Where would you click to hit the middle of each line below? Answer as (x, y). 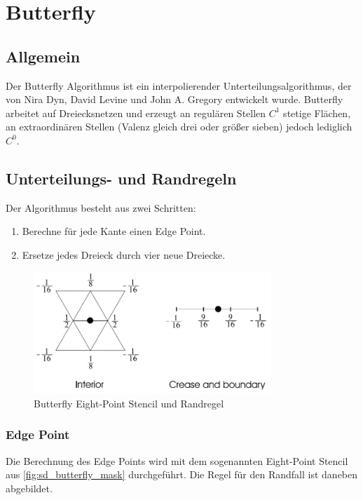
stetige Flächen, (317, 113)
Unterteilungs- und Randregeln (121, 178)
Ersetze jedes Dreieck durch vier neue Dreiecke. (124, 254)
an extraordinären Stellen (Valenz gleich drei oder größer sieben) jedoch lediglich (179, 127)
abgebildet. (29, 488)
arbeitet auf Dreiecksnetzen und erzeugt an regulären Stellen (136, 113)
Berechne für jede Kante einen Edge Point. (114, 231)
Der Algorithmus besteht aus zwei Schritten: (101, 207)
